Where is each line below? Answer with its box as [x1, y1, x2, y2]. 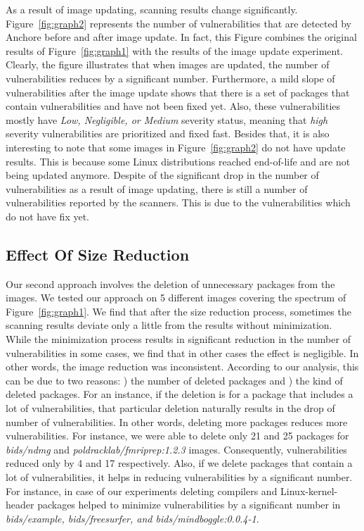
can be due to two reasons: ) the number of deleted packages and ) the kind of [6, 373, 343, 387]
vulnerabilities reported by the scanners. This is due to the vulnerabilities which [6, 195, 351, 210]
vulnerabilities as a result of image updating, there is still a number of [6, 181, 308, 196]
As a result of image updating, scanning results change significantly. [6, 2, 298, 16]
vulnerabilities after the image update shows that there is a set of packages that [6, 85, 350, 99]
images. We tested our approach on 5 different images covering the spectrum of [6, 290, 346, 305]
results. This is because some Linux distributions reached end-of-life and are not [6, 154, 351, 168]
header [6, 497, 34, 512]
